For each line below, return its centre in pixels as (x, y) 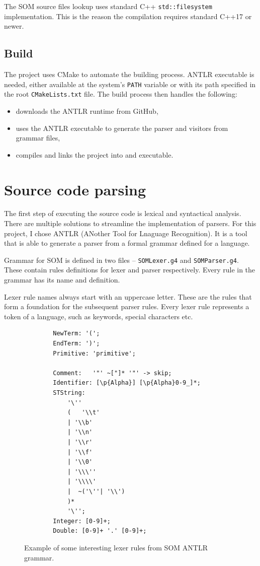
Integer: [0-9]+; (82, 521)
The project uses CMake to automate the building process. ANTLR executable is (129, 74)
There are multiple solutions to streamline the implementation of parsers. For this (130, 223)
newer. (14, 26)
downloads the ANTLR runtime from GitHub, (87, 111)
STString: (69, 393)
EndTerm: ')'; (76, 344)
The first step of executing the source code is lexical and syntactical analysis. (123, 213)
